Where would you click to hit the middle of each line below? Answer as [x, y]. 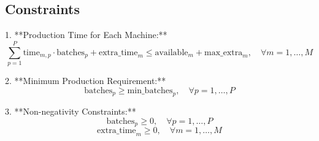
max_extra [224, 52]
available [171, 52]
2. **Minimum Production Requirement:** [86, 80]
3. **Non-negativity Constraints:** [71, 111]
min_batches [150, 90]
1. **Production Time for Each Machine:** [86, 35]
